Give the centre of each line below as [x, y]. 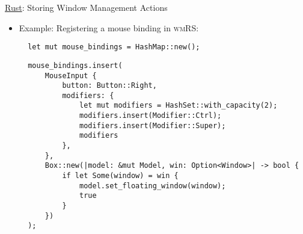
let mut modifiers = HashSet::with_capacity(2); [179, 106]
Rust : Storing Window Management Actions [86, 7]
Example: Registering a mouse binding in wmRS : [109, 27]
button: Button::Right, [109, 86]
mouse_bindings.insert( [75, 65]
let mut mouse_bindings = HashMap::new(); [114, 47]
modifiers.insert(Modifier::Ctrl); [151, 116]
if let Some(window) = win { [120, 176]
